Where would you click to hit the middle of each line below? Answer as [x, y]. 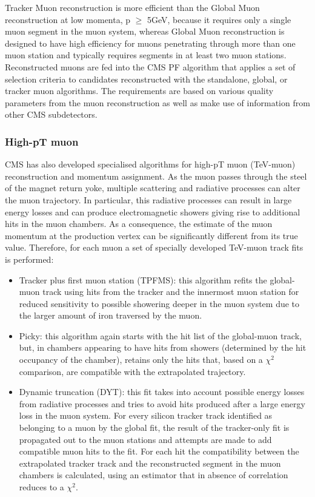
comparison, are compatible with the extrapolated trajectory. [132, 371]
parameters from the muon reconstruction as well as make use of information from [157, 102]
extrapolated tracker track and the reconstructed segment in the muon [150, 463]
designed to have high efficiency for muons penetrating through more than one [150, 43]
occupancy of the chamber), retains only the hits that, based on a [141, 360]
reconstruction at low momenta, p [68, 19]
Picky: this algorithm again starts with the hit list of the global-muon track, [160, 335]
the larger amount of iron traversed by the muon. [111, 315]
